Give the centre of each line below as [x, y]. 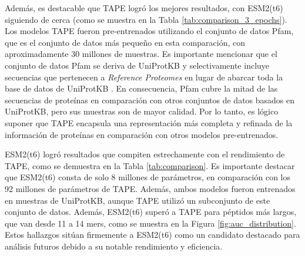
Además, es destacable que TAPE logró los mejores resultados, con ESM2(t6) [144, 8]
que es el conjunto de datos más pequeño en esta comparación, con [125, 42]
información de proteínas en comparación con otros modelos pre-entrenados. [142, 134]
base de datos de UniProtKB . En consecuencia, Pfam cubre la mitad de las [141, 88]
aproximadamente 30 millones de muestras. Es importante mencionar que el [141, 54]
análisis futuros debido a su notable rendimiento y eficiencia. [114, 246]
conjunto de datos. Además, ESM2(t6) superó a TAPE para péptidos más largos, [151, 212]
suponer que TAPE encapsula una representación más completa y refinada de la [149, 122]
